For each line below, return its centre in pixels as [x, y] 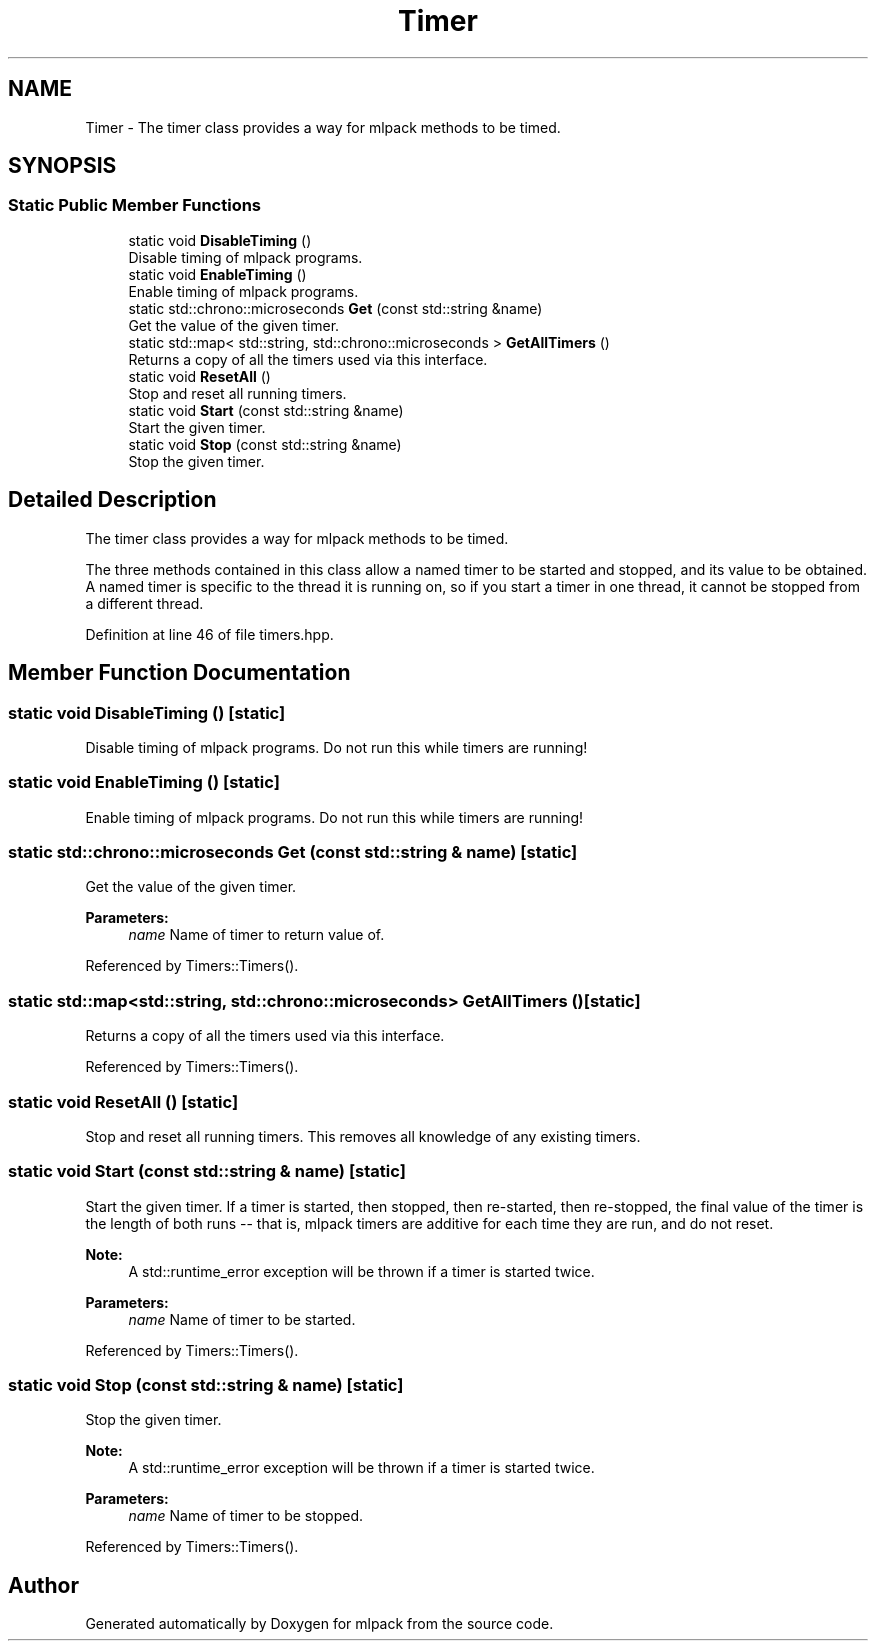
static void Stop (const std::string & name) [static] [206, 1385]
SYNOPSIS [62, 166]
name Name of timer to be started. [242, 1319]
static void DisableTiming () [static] [147, 712]
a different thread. [144, 603]
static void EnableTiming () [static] [144, 782]
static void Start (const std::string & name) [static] [207, 1171]
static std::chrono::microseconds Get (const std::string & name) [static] [293, 852]
